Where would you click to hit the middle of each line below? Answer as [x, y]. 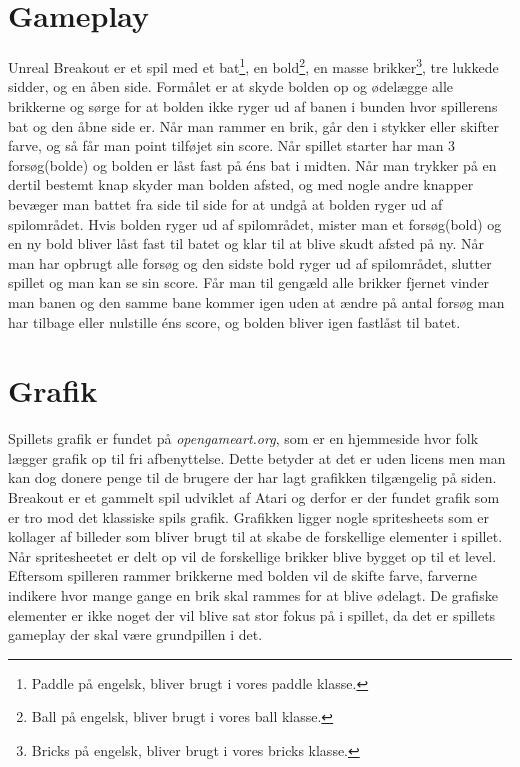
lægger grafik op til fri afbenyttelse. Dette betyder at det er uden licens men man [257, 457]
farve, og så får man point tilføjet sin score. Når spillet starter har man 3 [232, 145]
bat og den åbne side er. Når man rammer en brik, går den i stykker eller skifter [253, 125]
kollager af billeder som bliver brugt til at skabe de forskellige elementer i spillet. [255, 536]
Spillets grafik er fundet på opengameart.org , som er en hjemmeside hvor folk [243, 438]
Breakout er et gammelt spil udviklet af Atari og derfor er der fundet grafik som [254, 497]
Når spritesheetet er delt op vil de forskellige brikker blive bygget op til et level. [252, 555]
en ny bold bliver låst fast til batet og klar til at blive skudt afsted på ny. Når [246, 243]
